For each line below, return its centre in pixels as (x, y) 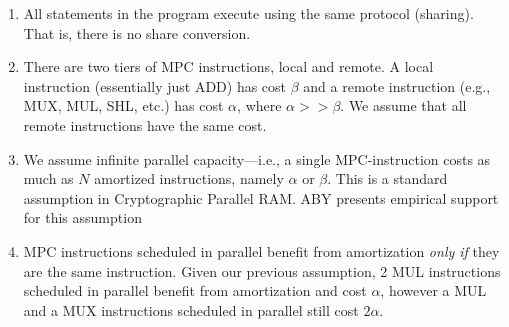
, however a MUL (433, 290)
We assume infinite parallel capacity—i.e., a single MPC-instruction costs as (257, 158)
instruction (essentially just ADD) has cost (155, 85)
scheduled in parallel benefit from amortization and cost (195, 290)
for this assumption (82, 217)
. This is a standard (387, 178)
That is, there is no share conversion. (137, 32)
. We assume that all (403, 105)
